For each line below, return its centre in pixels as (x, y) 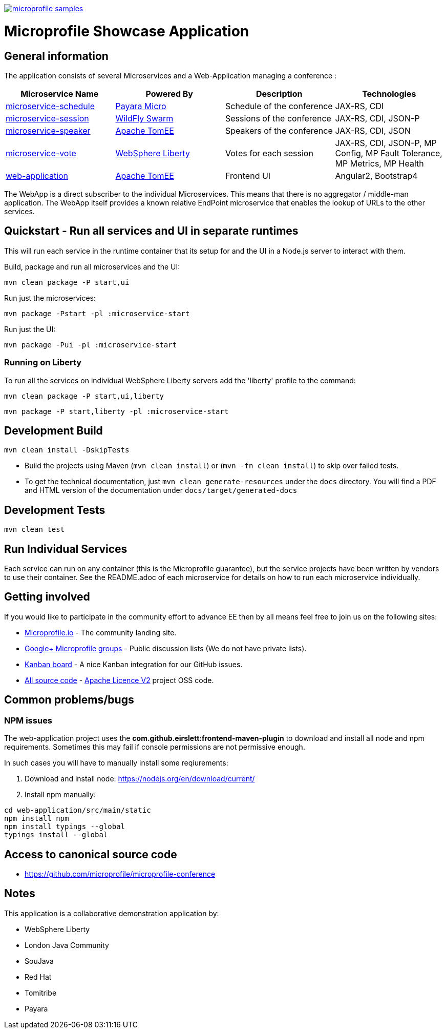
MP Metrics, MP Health (379, 163)
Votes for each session (269, 153)
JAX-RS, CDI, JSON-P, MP (386, 143)
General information (56, 56)
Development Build (54, 430)
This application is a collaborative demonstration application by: (112, 913)
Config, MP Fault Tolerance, (389, 153)
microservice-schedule (50, 106)
